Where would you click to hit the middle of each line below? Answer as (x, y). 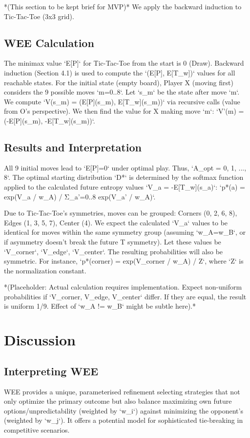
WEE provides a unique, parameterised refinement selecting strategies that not (122, 391)
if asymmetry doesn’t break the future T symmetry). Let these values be (113, 241)
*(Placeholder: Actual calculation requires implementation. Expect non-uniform (123, 287)
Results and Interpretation (73, 147)
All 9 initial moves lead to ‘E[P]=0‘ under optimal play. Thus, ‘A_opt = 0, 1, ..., (125, 167)
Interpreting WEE (51, 371)
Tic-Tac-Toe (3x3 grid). (39, 16)
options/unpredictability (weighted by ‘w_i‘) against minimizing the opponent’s (124, 410)
